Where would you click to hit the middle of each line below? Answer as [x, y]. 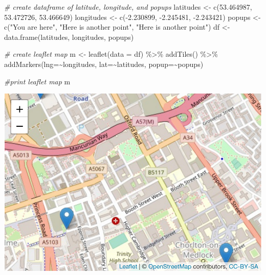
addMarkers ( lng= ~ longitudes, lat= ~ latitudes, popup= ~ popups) [104, 64]
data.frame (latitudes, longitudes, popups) [69, 37]
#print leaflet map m [37, 81]
